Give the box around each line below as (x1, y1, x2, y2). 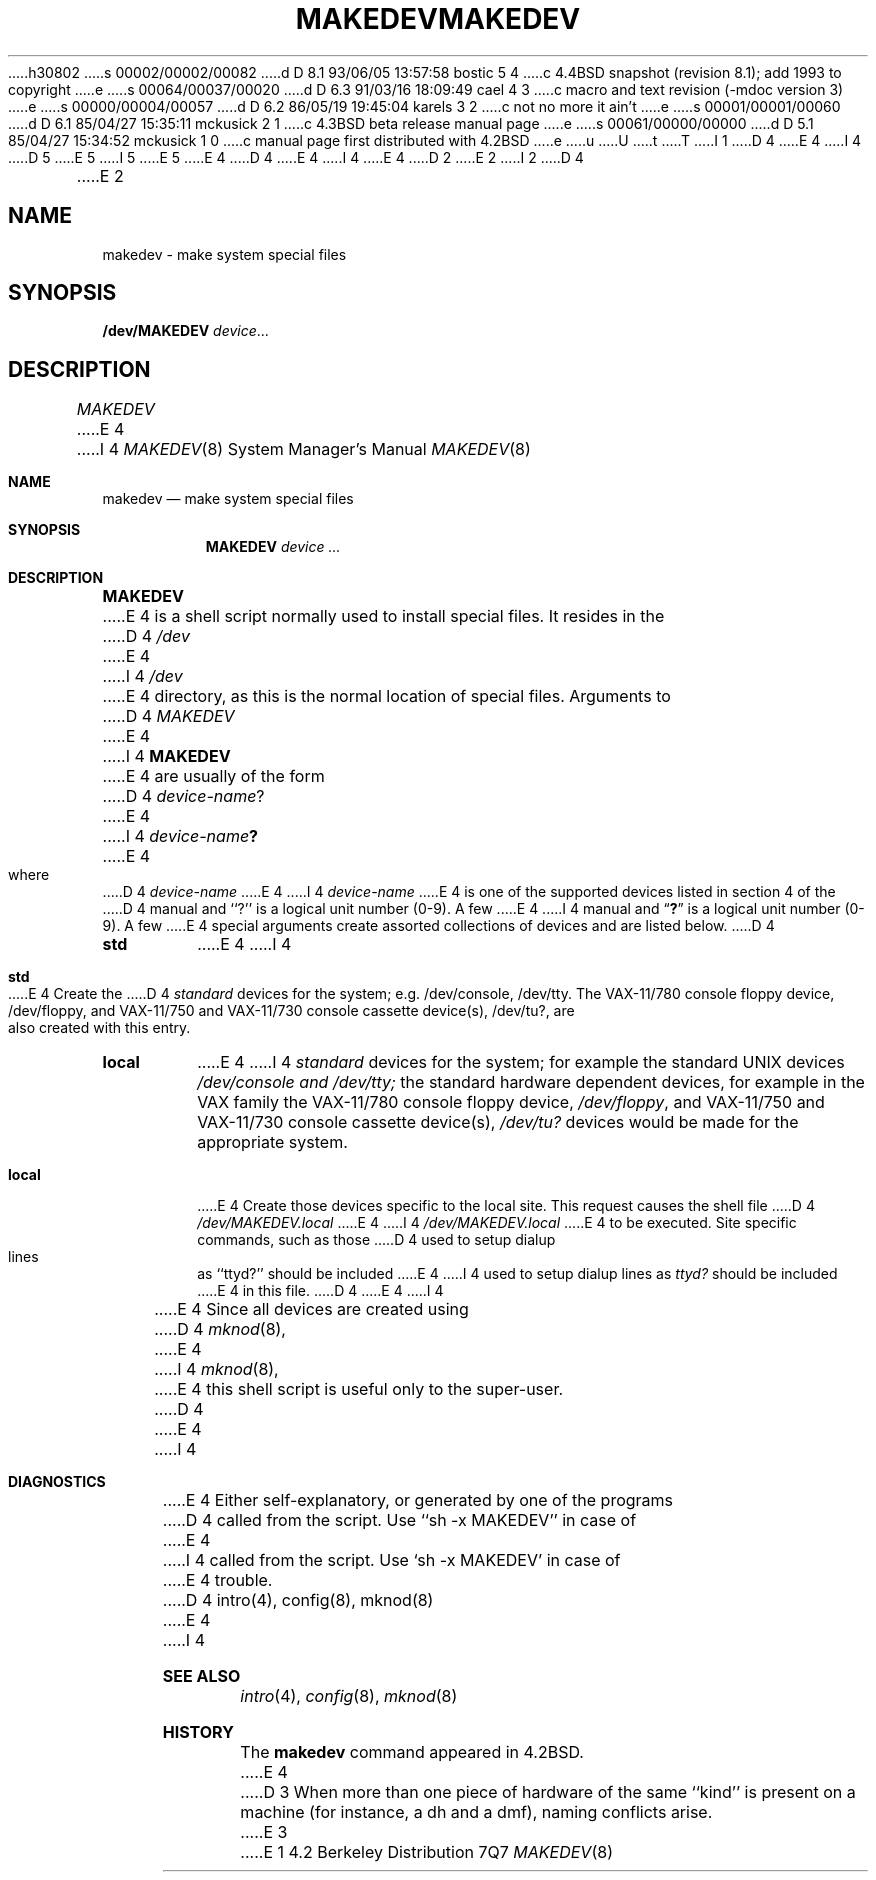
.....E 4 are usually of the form (102, 766, 325, 787)
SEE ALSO (162, 1666, 241, 1687)
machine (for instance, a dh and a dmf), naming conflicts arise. (240, 1802, 713, 1823)
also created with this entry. (8, 1019, 191, 1037)
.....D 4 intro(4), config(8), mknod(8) (162, 1590, 434, 1611)
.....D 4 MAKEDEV (102, 706, 235, 727)
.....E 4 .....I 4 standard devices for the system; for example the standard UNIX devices (197, 1052, 845, 1073)
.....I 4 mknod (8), (154, 1359, 279, 1380)
